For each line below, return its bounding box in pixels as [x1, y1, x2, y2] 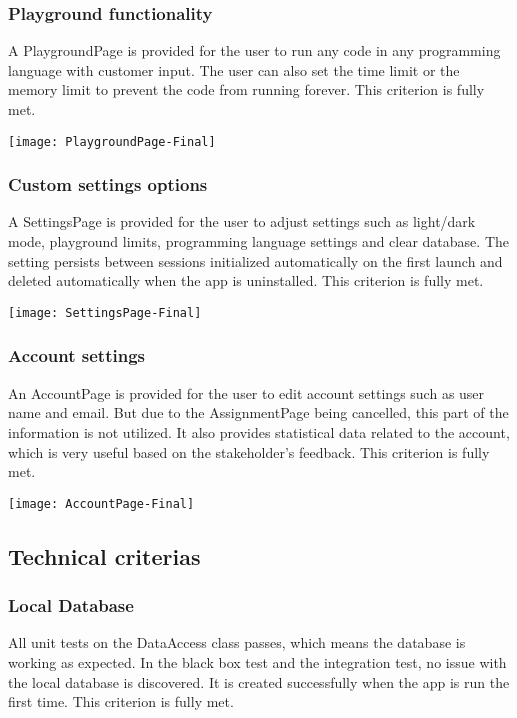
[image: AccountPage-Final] [8, 496, 195, 511]
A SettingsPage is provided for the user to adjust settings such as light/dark [8, 211, 476, 232]
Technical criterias [8, 540, 201, 571]
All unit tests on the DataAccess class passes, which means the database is [8, 632, 466, 653]
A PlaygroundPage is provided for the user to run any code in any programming [8, 40, 501, 61]
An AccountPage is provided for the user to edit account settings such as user [8, 382, 485, 403]
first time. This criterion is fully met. [8, 691, 234, 712]
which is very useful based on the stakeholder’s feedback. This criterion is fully [8, 441, 490, 462]
